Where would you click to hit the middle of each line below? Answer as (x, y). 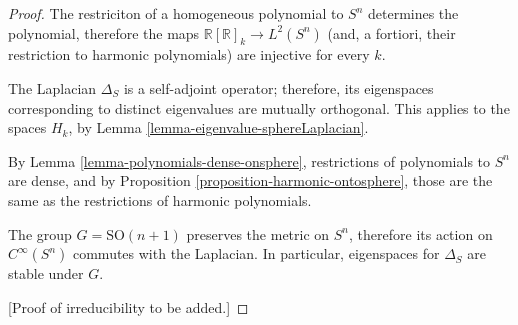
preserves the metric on (258, 233)
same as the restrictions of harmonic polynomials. (160, 199)
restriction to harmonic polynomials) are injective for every (189, 54)
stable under (46, 273)
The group (40, 233)
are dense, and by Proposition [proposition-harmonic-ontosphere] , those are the (250, 180)
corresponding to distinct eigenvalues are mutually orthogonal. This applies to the (259, 107)
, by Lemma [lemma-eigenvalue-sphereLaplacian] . (218, 127)
